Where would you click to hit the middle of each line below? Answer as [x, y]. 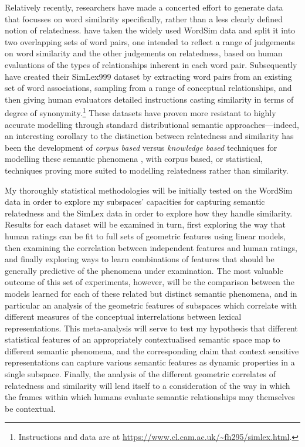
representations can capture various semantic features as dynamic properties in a [150, 362]
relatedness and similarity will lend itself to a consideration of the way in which [148, 385]
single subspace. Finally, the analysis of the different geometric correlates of [140, 374]
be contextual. [30, 408]
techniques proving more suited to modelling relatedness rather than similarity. [147, 170]
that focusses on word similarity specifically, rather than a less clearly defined [144, 18]
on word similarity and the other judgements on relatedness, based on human [144, 53]
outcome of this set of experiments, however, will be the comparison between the [150, 282]
